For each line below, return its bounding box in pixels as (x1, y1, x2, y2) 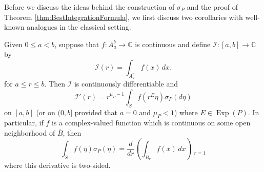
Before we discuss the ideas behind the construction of (4, 2, 175, 12)
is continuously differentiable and (74, 78, 178, 89)
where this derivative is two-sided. (4, 160, 111, 170)
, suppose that (54, 38, 99, 49)
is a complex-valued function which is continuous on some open (51, 117, 251, 128)
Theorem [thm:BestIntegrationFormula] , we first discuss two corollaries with (4, 11, 243, 22)
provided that (74, 106, 118, 117)
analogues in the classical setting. (27, 21, 131, 32)
